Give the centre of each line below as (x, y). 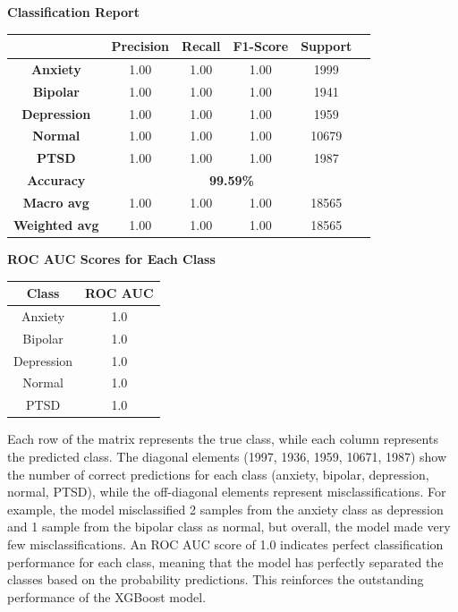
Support (327, 46)
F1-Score (261, 46)
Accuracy (56, 180)
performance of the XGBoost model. (107, 596)
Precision (140, 46)
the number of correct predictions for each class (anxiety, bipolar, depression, (218, 474)
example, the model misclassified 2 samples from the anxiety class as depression (225, 509)
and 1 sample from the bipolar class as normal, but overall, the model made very (229, 527)
